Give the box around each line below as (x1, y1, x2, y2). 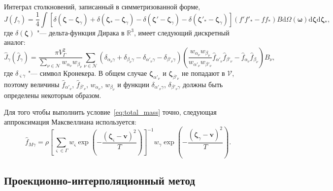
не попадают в (182, 67, 225, 78)
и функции (117, 79, 149, 89)
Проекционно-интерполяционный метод (4, 172, 195, 188)
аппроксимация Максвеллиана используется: (4, 116, 136, 127)
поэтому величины (4, 79, 60, 89)
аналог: (4, 37, 26, 47)
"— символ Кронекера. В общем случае (28, 67, 147, 78)
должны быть (182, 79, 223, 89)
